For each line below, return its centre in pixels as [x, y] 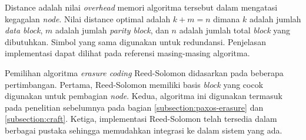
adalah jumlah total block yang [235, 30]
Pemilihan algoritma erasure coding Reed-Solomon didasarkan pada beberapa [144, 72]
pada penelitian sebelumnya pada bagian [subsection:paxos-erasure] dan [134, 107]
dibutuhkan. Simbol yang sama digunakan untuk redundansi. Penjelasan [135, 41]
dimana [227, 18]
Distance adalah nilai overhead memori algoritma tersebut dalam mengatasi [141, 7]
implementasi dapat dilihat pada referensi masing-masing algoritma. [127, 53]
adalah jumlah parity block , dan [112, 30]
